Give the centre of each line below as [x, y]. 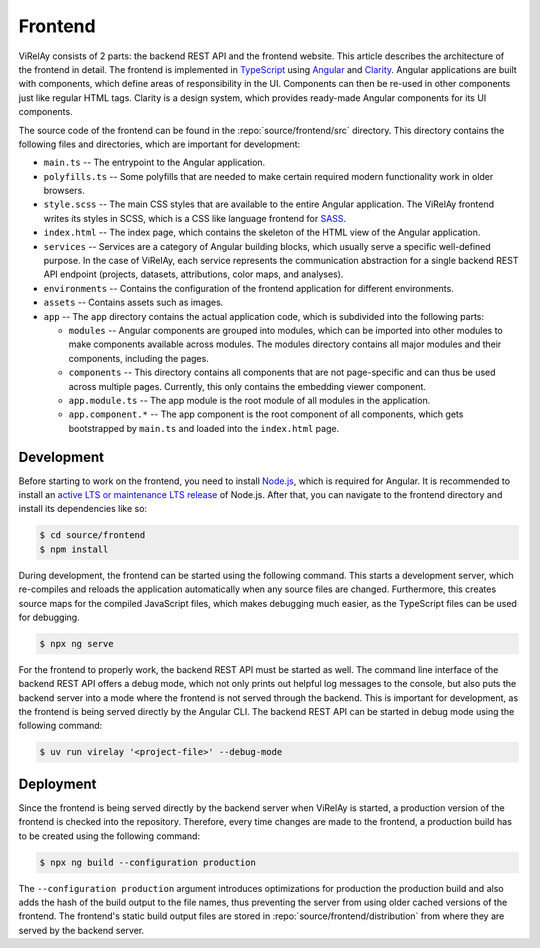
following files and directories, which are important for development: [159, 144]
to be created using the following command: [109, 836]
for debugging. [49, 617]
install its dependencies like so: [83, 509]
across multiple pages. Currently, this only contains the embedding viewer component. [247, 386]
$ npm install [74, 549]
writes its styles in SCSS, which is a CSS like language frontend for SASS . [195, 218]
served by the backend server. [81, 930]
